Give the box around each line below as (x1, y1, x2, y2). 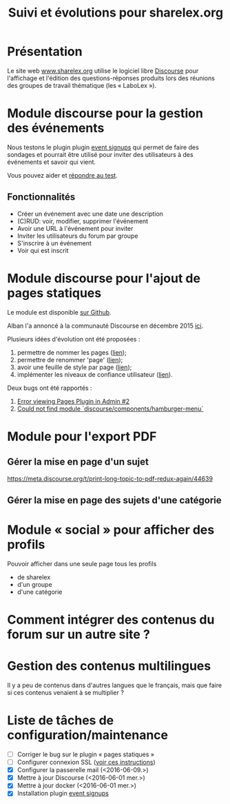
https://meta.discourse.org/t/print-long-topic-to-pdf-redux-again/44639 (7, 474, 213, 483)
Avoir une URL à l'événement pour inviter (17, 224, 134, 232)
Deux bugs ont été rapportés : (7, 384, 92, 392)
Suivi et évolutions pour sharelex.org (8, 5, 224, 21)
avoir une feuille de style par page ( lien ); (17, 363, 132, 371)
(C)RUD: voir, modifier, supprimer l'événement (17, 216, 149, 225)
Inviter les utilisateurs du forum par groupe (17, 232, 138, 240)
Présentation (7, 44, 83, 59)
